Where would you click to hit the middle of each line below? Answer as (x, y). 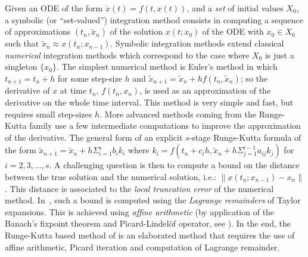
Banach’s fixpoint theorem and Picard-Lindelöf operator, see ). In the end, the (148, 223)
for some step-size (90, 78)
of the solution (136, 31)
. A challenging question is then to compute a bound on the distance (174, 165)
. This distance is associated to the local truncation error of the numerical (139, 188)
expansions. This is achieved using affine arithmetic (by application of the (140, 211)
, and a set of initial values (235, 8)
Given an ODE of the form (54, 8)
